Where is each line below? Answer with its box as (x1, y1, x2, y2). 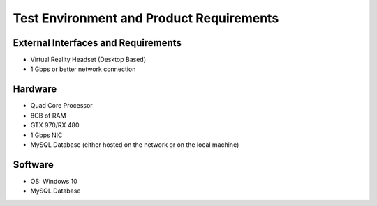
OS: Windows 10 (30, 177, 78, 185)
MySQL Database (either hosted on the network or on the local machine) (30, 140, 239, 149)
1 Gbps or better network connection (30, 65, 136, 73)
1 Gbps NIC (30, 131, 63, 139)
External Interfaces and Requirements (13, 37, 182, 49)
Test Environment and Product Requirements (13, 10, 279, 26)
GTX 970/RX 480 (30, 121, 80, 129)
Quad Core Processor (30, 102, 94, 110)
